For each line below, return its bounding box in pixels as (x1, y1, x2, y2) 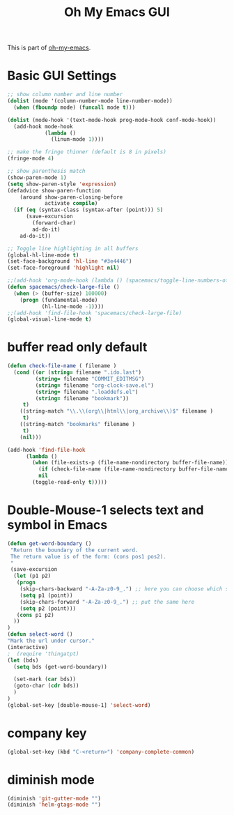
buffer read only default (7, 340, 148, 356)
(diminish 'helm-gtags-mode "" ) (7, 801, 101, 809)
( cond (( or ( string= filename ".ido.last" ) (13, 369, 141, 376)
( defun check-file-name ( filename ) (7, 363, 117, 370)
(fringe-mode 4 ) (7, 155, 54, 162)
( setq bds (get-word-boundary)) (13, 663, 108, 670)
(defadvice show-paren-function (7, 187, 101, 194)
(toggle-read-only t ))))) (32, 479, 108, 486)
